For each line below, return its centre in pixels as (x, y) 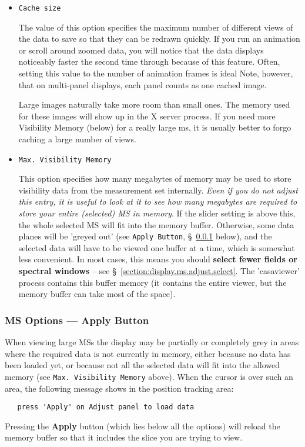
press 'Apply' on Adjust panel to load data (106, 407)
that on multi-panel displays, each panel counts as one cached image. (143, 84)
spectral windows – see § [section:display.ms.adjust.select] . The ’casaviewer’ (159, 271)
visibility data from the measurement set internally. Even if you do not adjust (158, 190)
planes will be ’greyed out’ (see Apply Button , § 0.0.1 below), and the (145, 236)
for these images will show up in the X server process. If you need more (147, 116)
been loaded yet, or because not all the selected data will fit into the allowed (142, 365)
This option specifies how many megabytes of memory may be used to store (155, 179)
